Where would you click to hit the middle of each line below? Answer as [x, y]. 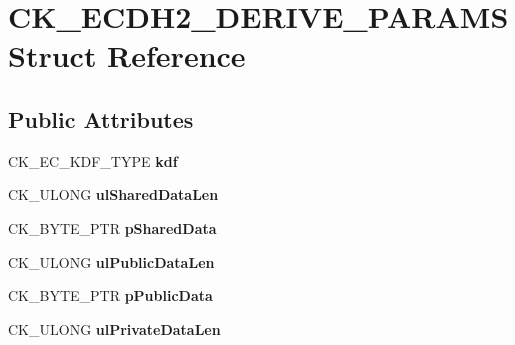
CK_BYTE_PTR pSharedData [112, 227]
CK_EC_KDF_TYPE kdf [93, 160]
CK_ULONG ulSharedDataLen [113, 194]
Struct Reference [127, 55]
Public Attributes [101, 118]
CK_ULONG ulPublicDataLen [111, 261]
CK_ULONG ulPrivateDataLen [114, 328]
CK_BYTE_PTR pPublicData [110, 295]
